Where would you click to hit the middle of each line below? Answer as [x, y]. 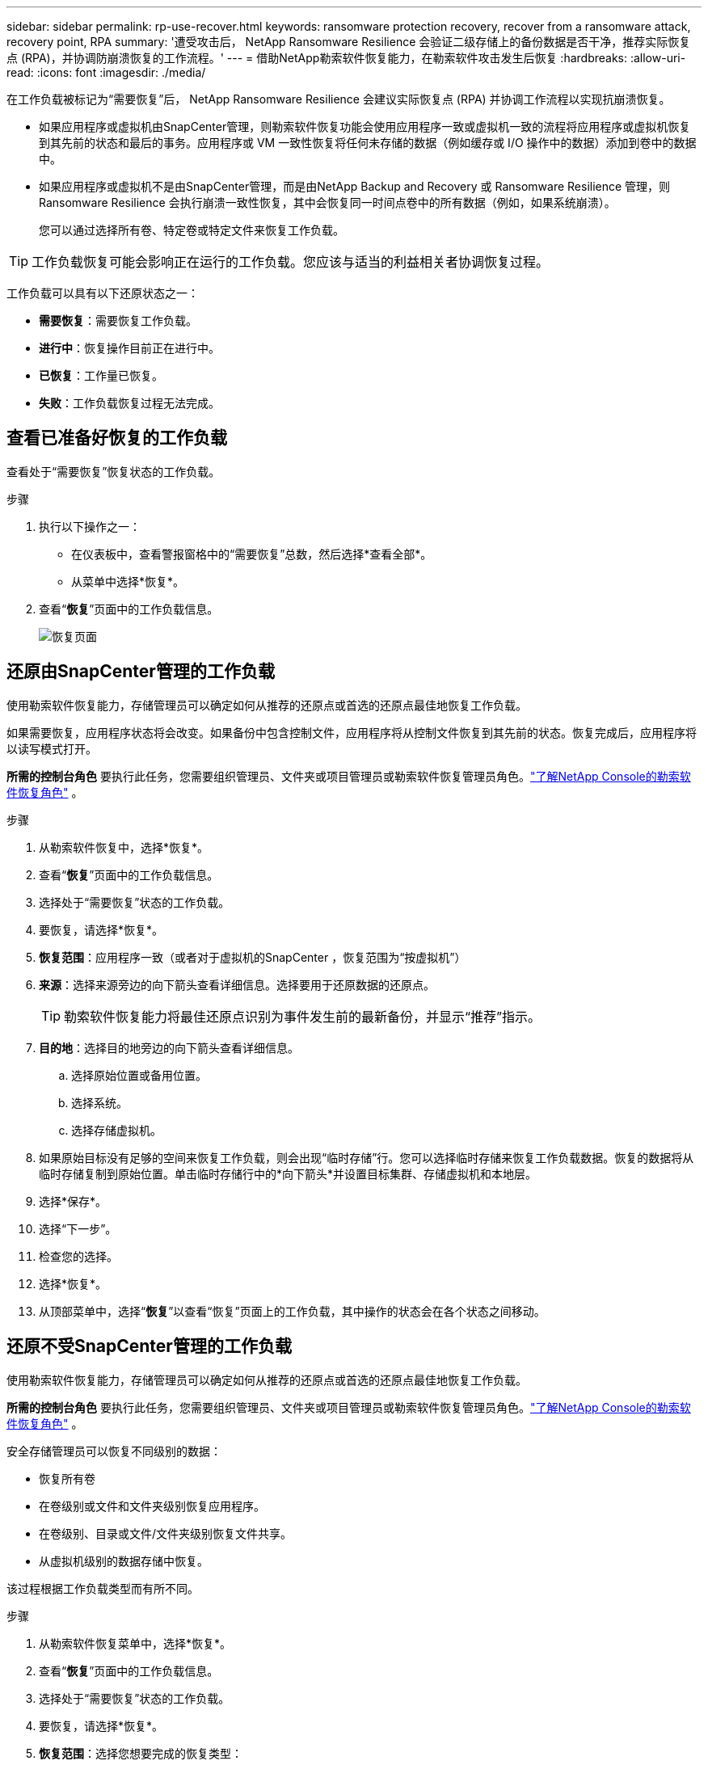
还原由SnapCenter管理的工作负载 [141, 672]
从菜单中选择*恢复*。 [128, 581]
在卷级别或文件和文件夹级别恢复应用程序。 [152, 1506]
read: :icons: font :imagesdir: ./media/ [106, 72]
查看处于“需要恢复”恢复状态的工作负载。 [114, 471]
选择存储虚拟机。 [116, 1130]
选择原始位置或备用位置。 [139, 1075]
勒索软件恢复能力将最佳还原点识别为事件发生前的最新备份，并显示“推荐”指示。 [303, 1016]
